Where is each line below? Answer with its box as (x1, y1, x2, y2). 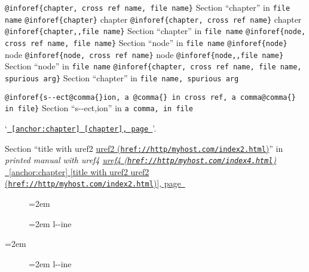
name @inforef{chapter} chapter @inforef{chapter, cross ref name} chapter (5, 13, 302, 25)
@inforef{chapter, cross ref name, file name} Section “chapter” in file (5, 1, 290, 13)
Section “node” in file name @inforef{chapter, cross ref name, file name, (5, 60, 302, 72)
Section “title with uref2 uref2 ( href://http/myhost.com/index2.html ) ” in (5, 142, 283, 154)
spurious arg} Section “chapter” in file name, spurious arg (5, 71, 239, 84)
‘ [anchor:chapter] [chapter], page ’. (5, 121, 157, 134)
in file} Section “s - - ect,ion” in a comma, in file (5, 102, 194, 114)
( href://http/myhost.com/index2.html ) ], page (5, 177, 181, 190)
